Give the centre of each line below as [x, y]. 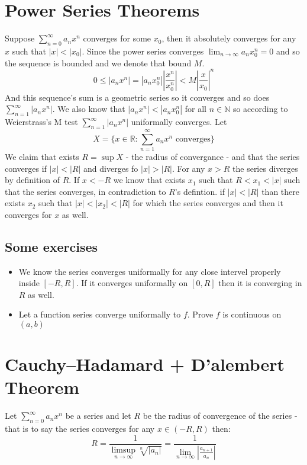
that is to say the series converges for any [80, 429]
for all [195, 109]
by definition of [32, 180]
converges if [26, 168]
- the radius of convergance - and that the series [213, 156]
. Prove [200, 314]
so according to [260, 109]
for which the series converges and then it [208, 203]
